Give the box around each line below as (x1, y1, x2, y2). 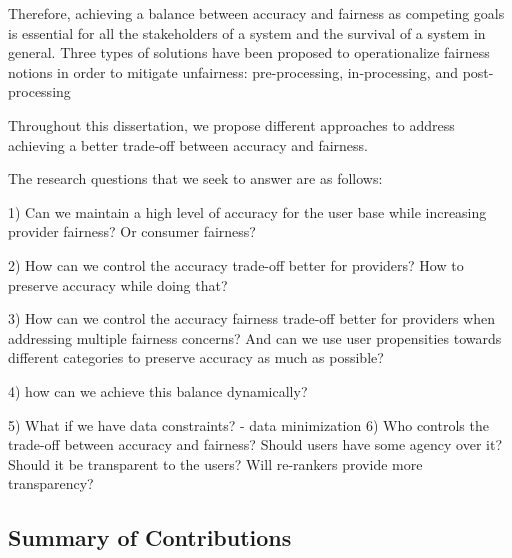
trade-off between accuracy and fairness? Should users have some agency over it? (8, 434, 503, 455)
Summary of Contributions (8, 522, 292, 553)
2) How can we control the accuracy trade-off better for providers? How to (8, 254, 464, 275)
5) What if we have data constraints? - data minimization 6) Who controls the (8, 414, 489, 435)
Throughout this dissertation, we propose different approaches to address (8, 114, 455, 135)
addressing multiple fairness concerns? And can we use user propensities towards (8, 327, 502, 348)
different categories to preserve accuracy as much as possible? (8, 347, 384, 368)
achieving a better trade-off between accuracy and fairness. (8, 134, 369, 155)
